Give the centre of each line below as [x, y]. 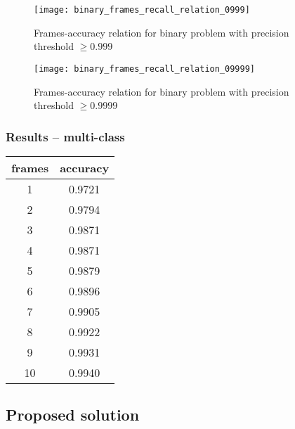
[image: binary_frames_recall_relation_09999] [144, 69]
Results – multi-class [65, 136]
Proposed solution [73, 415]
